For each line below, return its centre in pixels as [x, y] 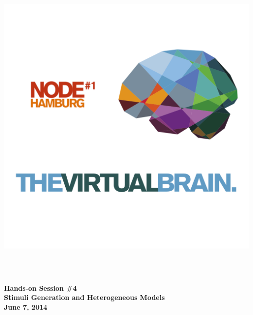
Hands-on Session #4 [40, 288]
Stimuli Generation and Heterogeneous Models [84, 297]
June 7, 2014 [26, 307]
